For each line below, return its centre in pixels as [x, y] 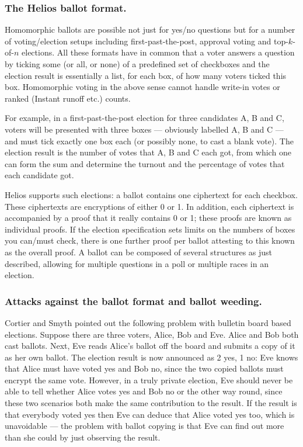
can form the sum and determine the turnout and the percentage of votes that [145, 163]
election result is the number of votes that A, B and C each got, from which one [148, 152]
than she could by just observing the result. [83, 437]
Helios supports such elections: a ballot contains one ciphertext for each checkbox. [151, 194]
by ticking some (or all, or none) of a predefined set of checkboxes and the [137, 64]
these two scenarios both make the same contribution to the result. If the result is [151, 403]
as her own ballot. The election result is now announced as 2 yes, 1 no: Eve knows [151, 357]
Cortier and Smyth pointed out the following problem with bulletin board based [148, 322]
